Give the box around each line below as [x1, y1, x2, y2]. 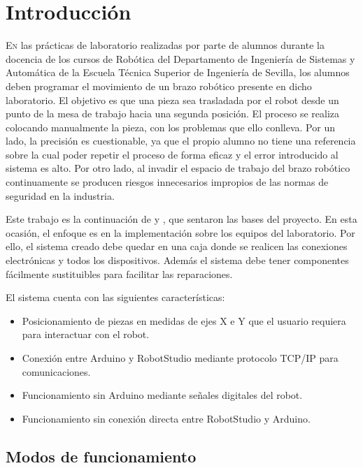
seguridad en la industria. [6, 188, 115, 203]
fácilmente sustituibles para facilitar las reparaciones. [6, 266, 233, 281]
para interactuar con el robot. [22, 327, 150, 342]
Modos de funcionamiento [6, 445, 197, 467]
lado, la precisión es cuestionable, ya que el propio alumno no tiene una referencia [6, 133, 356, 148]
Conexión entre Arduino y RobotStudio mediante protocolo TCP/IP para [22, 351, 339, 365]
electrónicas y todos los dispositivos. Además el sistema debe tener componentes [6, 253, 349, 268]
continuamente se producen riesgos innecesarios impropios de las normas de [6, 175, 329, 189]
